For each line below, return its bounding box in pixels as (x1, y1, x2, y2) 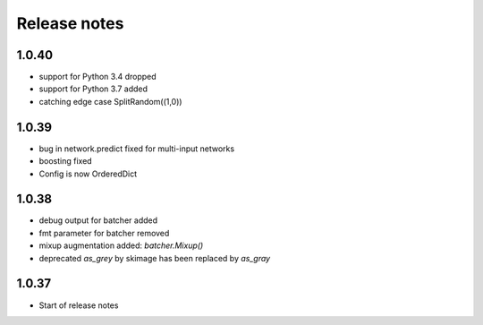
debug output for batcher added (38, 215, 158, 226)
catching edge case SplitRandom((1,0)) (38, 96, 182, 107)
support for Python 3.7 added (38, 83, 148, 94)
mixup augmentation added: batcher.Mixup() (38, 240, 204, 251)
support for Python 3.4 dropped (38, 72, 157, 82)
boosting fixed (38, 156, 93, 167)
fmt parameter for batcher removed (38, 227, 170, 238)
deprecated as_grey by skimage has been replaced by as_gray (38, 252, 271, 263)
